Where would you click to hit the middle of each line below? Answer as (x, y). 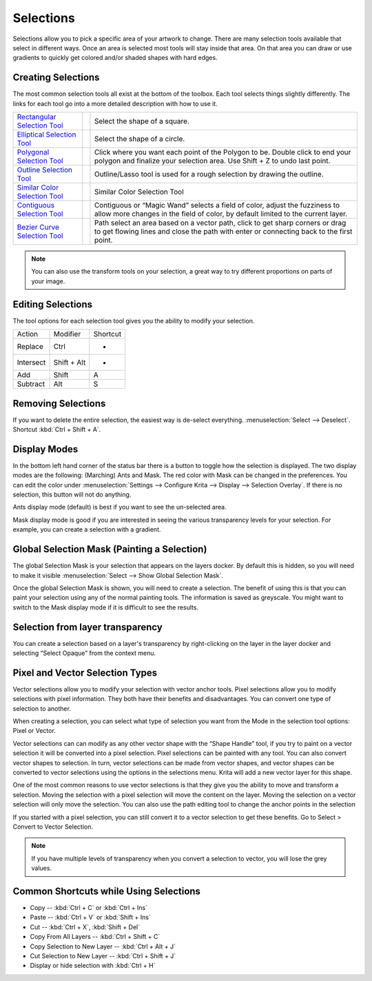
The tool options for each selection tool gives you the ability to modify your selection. (134, 321)
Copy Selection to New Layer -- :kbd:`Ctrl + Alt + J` (103, 946)
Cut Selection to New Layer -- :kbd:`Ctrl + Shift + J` (103, 956)
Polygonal (33, 152)
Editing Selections (53, 304)
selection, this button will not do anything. (72, 495)
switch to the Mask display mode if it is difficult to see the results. (106, 607)
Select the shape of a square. (142, 121)
